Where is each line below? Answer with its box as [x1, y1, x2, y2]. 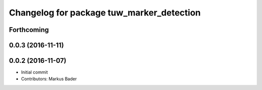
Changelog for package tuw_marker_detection [9, 7, 201, 18]
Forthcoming [9, 26, 49, 34]
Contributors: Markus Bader [21, 76, 77, 82]
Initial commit [21, 69, 48, 75]
